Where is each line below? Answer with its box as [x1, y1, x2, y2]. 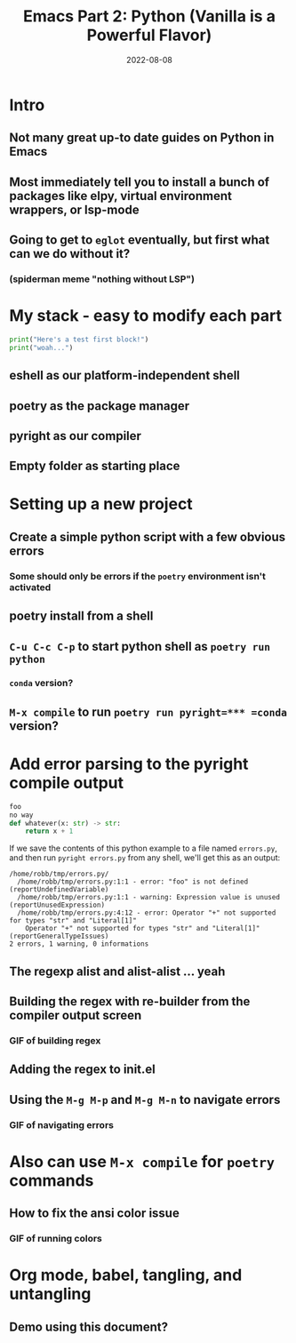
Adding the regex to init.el [9, 1062, 156, 1077]
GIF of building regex [9, 1035, 101, 1047]
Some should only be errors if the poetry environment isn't [9, 570, 267, 582]
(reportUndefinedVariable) [9, 885, 109, 894]
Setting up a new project [9, 494, 193, 515]
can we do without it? [9, 246, 131, 261]
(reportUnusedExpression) [9, 900, 105, 910]
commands [9, 1171, 94, 1190]
